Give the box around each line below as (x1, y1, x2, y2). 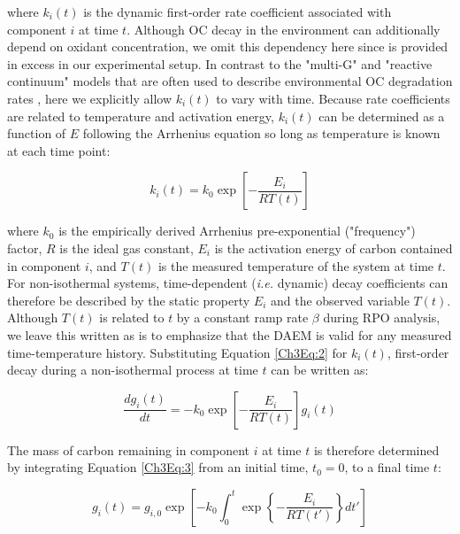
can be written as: (271, 360, 369, 379)
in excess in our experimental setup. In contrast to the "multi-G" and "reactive (7, 54, 433, 73)
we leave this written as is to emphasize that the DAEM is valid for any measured (7, 325, 452, 344)
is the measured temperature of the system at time (157, 256, 434, 275)
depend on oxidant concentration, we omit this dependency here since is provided (7, 37, 448, 56)
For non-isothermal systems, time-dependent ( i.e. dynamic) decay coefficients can (7, 274, 448, 292)
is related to (99, 308, 165, 327)
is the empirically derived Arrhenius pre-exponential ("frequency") (58, 221, 416, 240)
